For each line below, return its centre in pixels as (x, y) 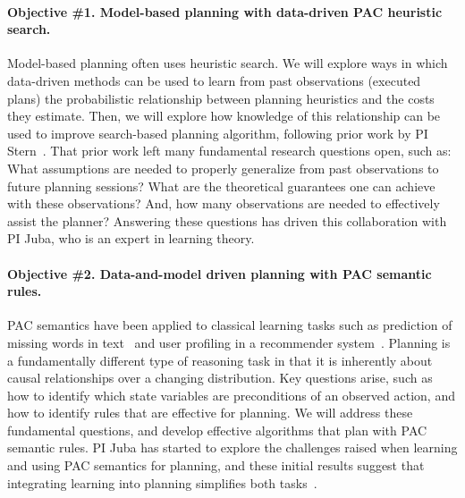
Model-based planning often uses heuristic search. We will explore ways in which (228, 63)
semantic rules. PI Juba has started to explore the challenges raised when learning (232, 447)
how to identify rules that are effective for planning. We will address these (210, 413)
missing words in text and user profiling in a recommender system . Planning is (229, 342)
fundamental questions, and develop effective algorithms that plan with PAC (217, 430)
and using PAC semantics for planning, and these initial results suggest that (216, 465)
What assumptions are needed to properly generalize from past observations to (223, 168)
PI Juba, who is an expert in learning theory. (131, 238)
